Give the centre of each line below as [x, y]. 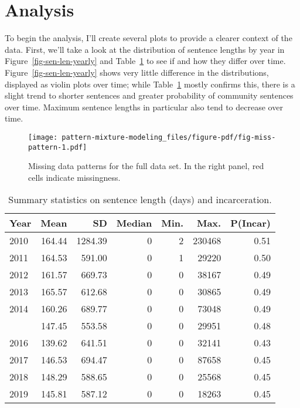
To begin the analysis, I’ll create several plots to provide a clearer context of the [149, 38]
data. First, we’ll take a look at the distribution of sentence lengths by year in [145, 49]
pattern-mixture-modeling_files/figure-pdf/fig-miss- [169, 137]
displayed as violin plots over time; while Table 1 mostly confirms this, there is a [150, 84]
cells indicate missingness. [74, 177]
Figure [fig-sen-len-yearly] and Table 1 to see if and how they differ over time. [145, 61]
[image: [43, 137]
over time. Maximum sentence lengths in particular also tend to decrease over [144, 107]
